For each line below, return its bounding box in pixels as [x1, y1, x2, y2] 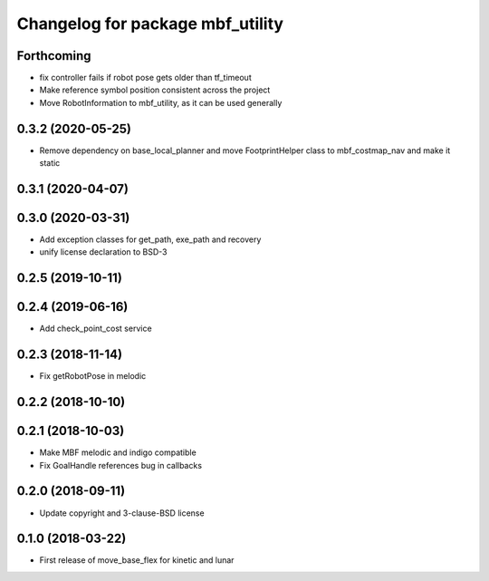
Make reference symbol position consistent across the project [39, 84, 271, 95]
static [39, 158, 61, 169]
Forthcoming [16, 48, 91, 63]
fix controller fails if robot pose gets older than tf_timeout [39, 73, 253, 83]
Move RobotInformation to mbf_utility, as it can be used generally [39, 97, 283, 108]
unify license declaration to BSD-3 [39, 247, 168, 257]
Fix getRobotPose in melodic [39, 371, 147, 382]
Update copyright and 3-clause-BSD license [39, 508, 205, 518]
